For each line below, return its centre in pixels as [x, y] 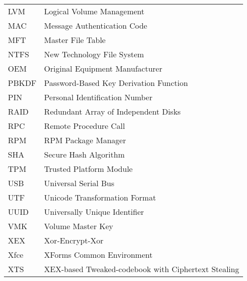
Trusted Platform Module [88, 169]
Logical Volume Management [94, 11]
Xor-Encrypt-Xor [74, 240]
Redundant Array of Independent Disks [112, 111]
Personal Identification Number [98, 97]
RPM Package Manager [85, 140]
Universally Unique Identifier [94, 212]
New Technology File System [94, 54]
